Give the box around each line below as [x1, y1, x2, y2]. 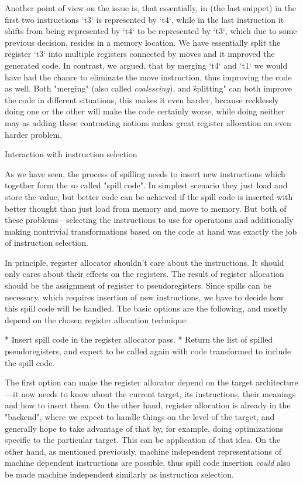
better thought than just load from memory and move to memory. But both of [5, 202, 287, 214]
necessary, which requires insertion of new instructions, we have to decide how [5, 290, 284, 303]
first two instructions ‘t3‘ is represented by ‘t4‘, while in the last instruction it [5, 13, 284, 25]
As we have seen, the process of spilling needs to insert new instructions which [5, 167, 285, 180]
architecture [255, 376, 298, 388]
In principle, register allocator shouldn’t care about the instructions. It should [5, 256, 284, 268]
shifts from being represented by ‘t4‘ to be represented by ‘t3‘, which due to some [5, 25, 297, 37]
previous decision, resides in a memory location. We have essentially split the [5, 36, 281, 48]
